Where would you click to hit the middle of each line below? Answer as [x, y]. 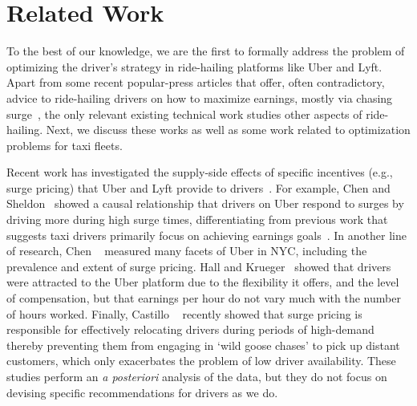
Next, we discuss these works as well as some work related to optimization [228, 130]
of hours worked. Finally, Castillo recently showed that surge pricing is [184, 313]
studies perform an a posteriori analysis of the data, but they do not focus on [197, 376]
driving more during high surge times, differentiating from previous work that [197, 219]
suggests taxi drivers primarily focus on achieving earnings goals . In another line [206, 235]
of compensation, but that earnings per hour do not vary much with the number [204, 298]
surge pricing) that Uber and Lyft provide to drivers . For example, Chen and [198, 187]
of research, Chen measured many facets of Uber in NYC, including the [187, 251]
